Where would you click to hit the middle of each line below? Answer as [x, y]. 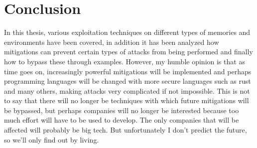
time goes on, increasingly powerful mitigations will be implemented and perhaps [128, 71]
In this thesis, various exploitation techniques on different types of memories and [127, 32]
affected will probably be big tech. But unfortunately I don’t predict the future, [126, 130]
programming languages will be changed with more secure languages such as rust [128, 81]
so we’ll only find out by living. [52, 139]
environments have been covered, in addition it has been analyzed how [112, 42]
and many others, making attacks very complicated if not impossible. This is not [127, 90]
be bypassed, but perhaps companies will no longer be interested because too [122, 110]
